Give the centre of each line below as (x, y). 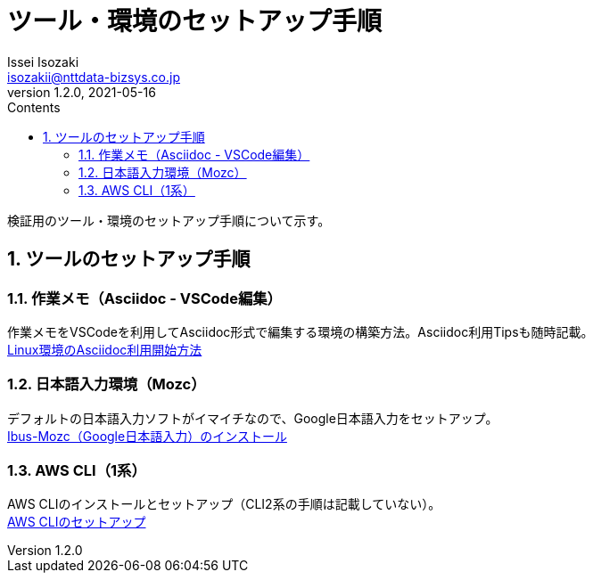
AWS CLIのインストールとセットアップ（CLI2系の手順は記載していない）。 (224, 504)
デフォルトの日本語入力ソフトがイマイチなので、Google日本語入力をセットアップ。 (253, 418)
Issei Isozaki (43, 61)
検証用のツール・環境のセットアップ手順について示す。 (169, 220)
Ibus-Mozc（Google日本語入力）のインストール (147, 436)
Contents (34, 107)
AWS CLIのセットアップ (77, 522)
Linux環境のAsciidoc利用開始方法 (105, 349)
